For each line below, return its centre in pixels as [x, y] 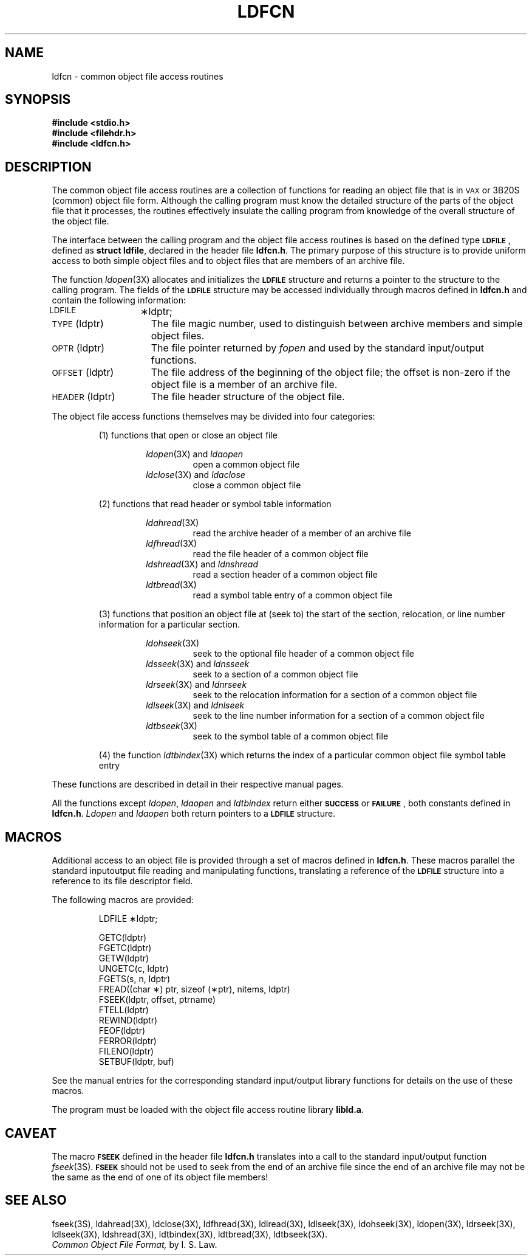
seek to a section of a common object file [275, 674]
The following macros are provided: [123, 900]
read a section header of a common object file [285, 575]
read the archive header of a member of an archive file [302, 533]
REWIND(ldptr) [128, 1020]
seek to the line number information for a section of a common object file [339, 716]
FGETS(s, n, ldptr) [135, 979]
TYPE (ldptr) [78, 324]
